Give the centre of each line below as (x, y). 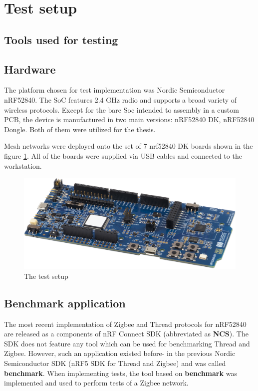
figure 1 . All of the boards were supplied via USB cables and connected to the (123, 155)
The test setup (46, 276)
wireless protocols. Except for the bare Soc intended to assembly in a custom (122, 109)
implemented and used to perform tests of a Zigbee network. (96, 383)
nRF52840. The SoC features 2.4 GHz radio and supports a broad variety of (121, 99)
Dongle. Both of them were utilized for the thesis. (80, 129)
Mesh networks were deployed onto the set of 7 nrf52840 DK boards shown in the (129, 146)
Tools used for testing (61, 39)
